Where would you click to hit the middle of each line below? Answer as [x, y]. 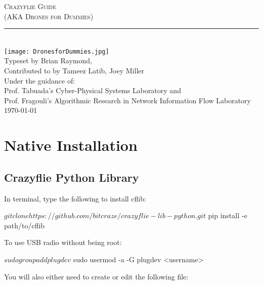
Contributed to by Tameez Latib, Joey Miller [74, 71]
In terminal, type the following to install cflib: [75, 198]
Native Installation [71, 145]
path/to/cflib [25, 225]
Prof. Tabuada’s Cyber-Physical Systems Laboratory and [93, 90]
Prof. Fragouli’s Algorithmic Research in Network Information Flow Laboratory [127, 100]
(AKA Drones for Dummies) [49, 16]
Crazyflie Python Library [72, 177]
